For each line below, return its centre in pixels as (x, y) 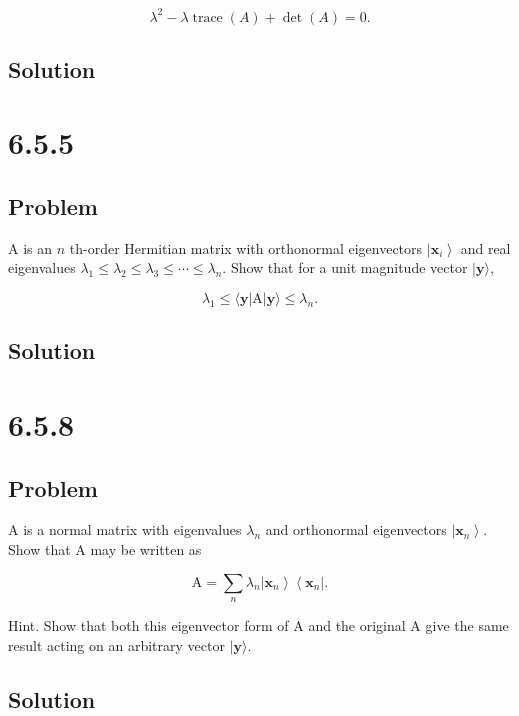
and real (485, 247)
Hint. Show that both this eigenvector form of (148, 624)
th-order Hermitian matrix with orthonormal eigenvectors (246, 247)
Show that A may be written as (105, 549)
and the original (357, 624)
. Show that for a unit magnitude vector (345, 267)
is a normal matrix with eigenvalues (132, 529)
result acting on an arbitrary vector (116, 644)
